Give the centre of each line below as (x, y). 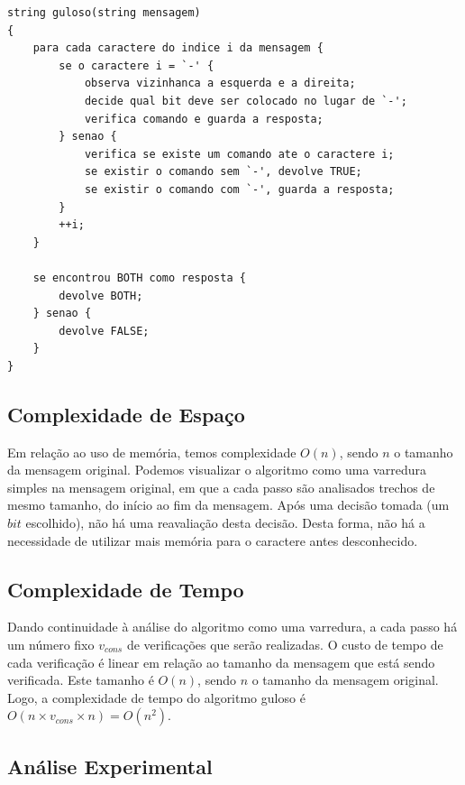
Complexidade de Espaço (126, 414)
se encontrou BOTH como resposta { (139, 277)
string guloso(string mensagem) (104, 13)
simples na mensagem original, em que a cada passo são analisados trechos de (221, 487)
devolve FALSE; (104, 331)
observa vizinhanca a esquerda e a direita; (220, 83)
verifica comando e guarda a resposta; (204, 119)
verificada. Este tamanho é (81, 680)
